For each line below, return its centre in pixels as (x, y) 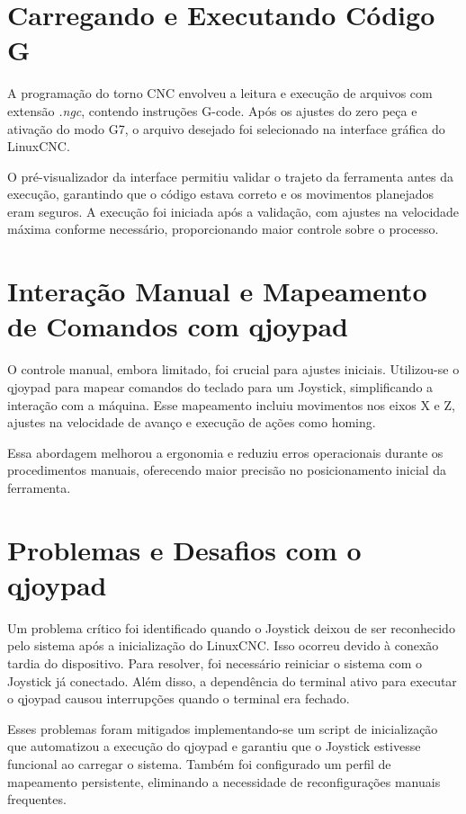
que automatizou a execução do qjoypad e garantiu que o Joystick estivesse (214, 746)
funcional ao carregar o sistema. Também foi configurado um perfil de (199, 764)
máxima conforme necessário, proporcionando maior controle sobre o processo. (223, 229)
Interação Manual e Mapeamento (217, 291)
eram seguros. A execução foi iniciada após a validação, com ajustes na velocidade (233, 211)
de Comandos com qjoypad (178, 326)
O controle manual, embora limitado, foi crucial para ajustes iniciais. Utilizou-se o (233, 369)
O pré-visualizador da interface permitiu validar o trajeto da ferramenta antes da (230, 176)
